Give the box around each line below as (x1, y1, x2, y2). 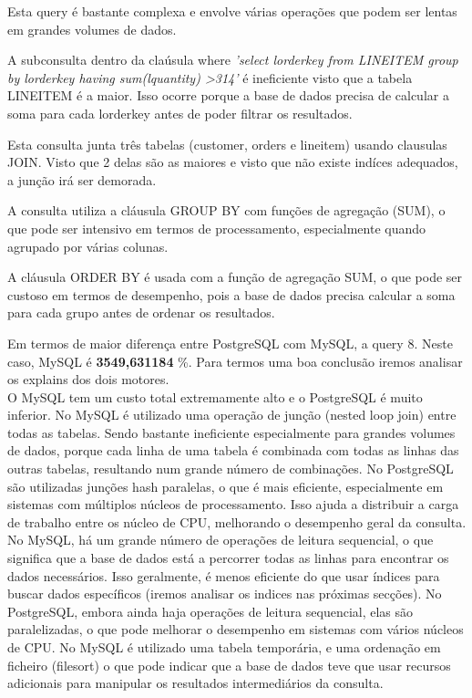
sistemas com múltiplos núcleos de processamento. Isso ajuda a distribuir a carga (7, 495, 459, 514)
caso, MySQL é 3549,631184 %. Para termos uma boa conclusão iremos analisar (7, 351, 463, 370)
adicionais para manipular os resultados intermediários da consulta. (7, 673, 384, 693)
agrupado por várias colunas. (7, 236, 169, 255)
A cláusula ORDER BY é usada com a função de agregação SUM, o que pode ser (7, 267, 463, 286)
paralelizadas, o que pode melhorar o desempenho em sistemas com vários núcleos (7, 620, 464, 639)
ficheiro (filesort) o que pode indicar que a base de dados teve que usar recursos (7, 655, 451, 674)
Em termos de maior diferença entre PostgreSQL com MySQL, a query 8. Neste (7, 333, 453, 352)
